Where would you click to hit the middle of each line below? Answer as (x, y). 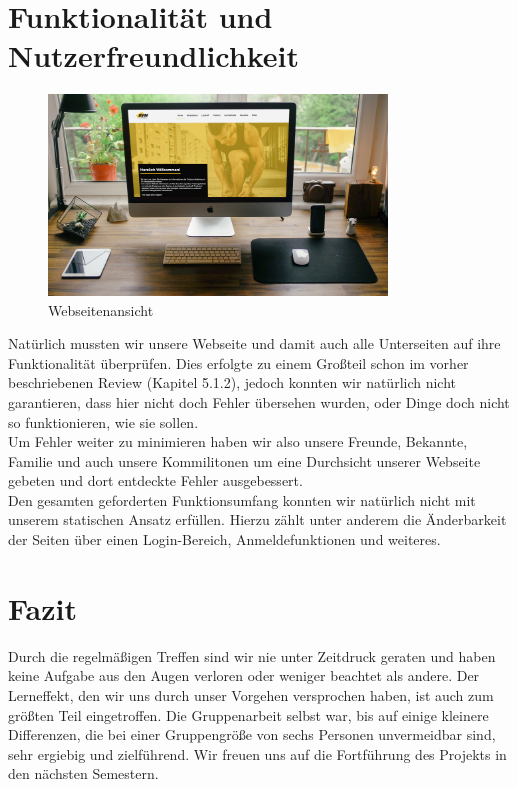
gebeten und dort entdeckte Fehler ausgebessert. (155, 480)
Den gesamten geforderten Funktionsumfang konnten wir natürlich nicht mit (242, 499)
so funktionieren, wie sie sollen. (103, 421)
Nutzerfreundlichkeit (153, 55)
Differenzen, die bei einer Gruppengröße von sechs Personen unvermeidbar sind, (252, 734)
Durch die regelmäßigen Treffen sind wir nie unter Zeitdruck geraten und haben (252, 655)
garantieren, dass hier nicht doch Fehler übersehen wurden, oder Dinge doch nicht (259, 401)
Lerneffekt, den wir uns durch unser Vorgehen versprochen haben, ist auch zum (251, 694)
